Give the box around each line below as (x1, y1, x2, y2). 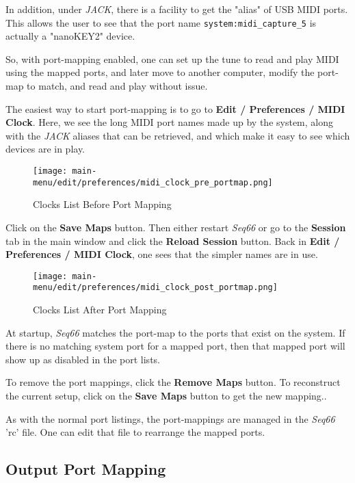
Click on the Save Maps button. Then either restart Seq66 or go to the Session (5, 220, 346, 234)
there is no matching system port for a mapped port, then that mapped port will (5, 339, 345, 353)
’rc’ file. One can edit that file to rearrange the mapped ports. (5, 425, 265, 439)
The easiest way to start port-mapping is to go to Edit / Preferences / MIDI (5, 101, 345, 116)
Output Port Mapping (5, 458, 166, 480)
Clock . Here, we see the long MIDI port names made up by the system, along (5, 115, 333, 129)
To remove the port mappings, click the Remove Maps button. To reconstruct (5, 375, 341, 389)
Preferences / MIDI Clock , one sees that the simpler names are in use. (5, 247, 318, 261)
